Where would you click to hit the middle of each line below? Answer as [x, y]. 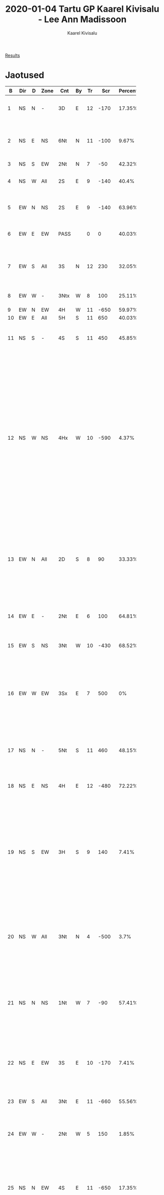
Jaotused [25, 75]
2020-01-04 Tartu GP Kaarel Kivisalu [82, 9]
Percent [128, 91]
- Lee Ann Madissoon [82, 19]
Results [13, 55]
